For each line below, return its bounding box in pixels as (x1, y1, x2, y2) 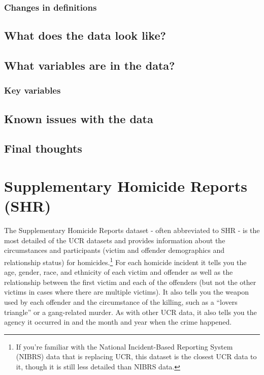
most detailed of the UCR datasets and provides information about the (4, 235, 225, 245)
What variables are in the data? (4, 57, 175, 73)
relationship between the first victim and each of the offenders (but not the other (4, 276, 256, 287)
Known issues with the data (4, 110, 153, 126)
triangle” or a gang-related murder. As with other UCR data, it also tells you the (4, 306, 257, 317)
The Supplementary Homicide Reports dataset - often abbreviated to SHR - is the (4, 225, 260, 236)
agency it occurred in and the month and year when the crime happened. (4, 316, 232, 327)
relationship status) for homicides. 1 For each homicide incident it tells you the (4, 255, 247, 267)
